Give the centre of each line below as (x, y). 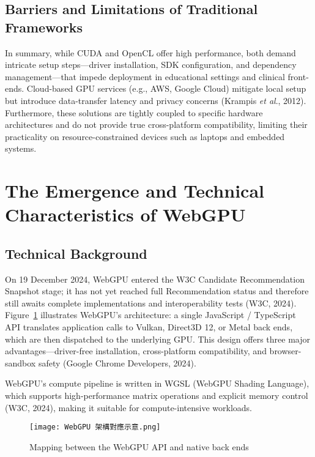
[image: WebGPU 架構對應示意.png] (95, 427)
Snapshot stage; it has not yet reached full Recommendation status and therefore (157, 291)
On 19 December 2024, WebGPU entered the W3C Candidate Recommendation (155, 279)
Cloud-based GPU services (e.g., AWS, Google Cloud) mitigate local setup (166, 88)
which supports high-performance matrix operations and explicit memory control (157, 396)
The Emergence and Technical (135, 191)
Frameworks (44, 27)
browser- (285, 351)
